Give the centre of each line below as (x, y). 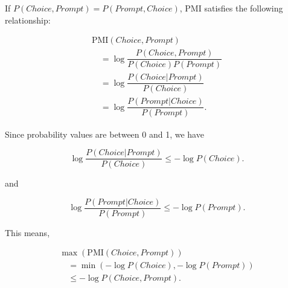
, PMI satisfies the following (231, 8)
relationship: (28, 20)
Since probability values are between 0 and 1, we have (104, 134)
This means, (27, 232)
